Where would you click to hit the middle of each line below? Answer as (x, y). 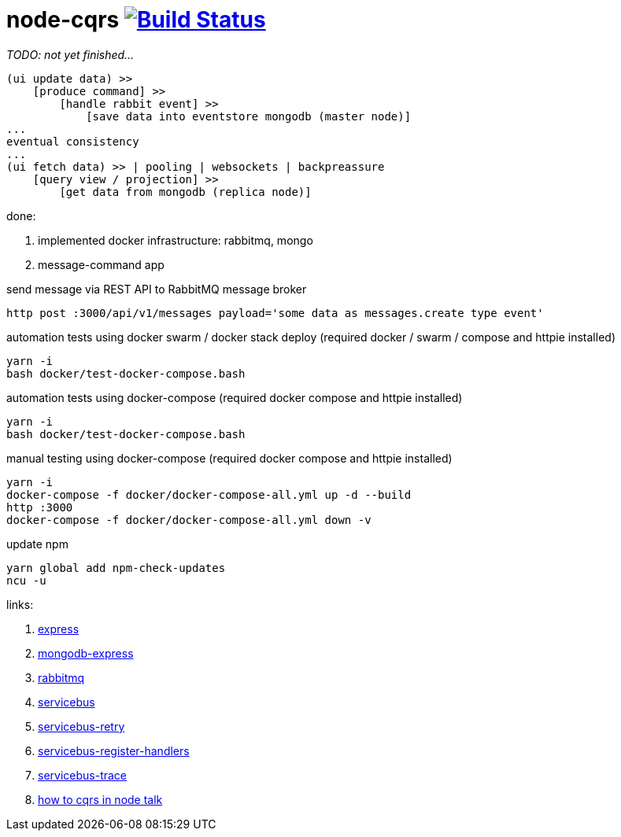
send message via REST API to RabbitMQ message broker (157, 289)
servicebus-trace (83, 775)
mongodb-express (86, 653)
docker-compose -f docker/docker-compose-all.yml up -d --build (209, 494)
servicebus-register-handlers (114, 750)
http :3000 (40, 507)
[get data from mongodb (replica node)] (185, 192)
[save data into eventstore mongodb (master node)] (249, 116)
